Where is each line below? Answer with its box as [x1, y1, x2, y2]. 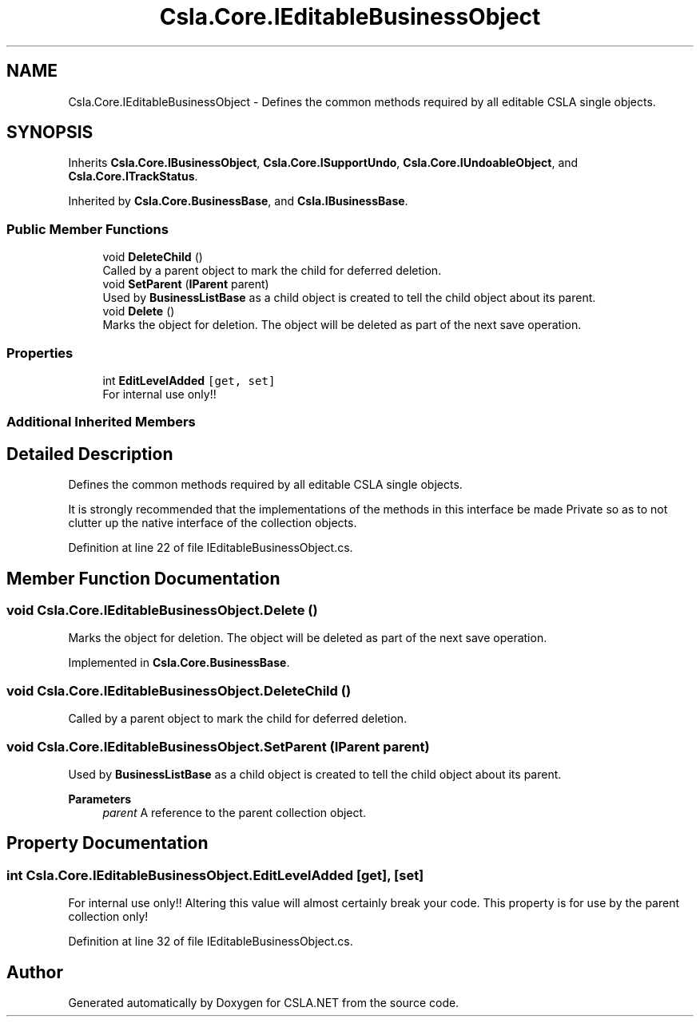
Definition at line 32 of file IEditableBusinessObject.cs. [68, 934, 353, 949]
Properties [6, 344, 74, 361]
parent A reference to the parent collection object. [102, 805, 367, 819]
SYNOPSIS [6, 122, 93, 143]
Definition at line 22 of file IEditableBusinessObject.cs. [68, 541, 353, 555]
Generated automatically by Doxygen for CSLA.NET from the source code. [68, 995, 459, 1009]
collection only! [68, 910, 149, 924]
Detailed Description [6, 443, 173, 464]
